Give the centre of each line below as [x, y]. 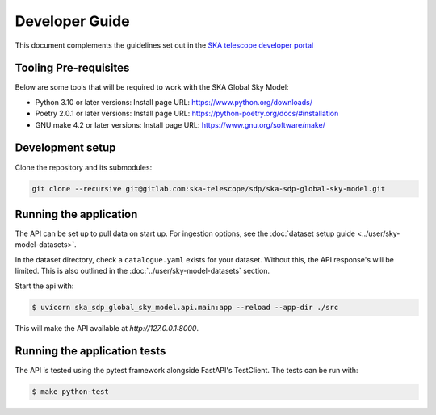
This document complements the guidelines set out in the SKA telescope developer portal [164, 45]
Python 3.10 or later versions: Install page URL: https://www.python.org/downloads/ [174, 102]
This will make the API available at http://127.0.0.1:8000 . [107, 328]
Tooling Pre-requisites [72, 68]
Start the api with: [44, 286]
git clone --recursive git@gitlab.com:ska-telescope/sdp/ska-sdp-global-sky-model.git [209, 189]
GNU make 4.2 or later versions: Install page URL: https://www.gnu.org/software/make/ [180, 124]
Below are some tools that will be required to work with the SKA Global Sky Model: [152, 87]
